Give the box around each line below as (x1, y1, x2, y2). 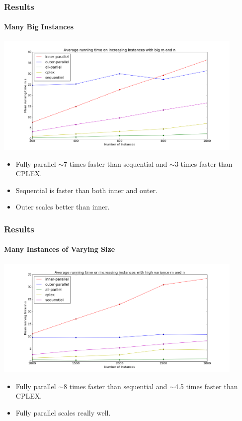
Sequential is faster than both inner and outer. (15, 185, 158, 195)
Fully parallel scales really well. (15, 407, 111, 418)
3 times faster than (174, 158, 233, 169)
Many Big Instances (4, 21, 74, 32)
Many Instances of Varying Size (4, 244, 115, 254)
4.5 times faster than (174, 381, 238, 391)
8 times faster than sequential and (64, 381, 167, 391)
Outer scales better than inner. (15, 202, 110, 212)
